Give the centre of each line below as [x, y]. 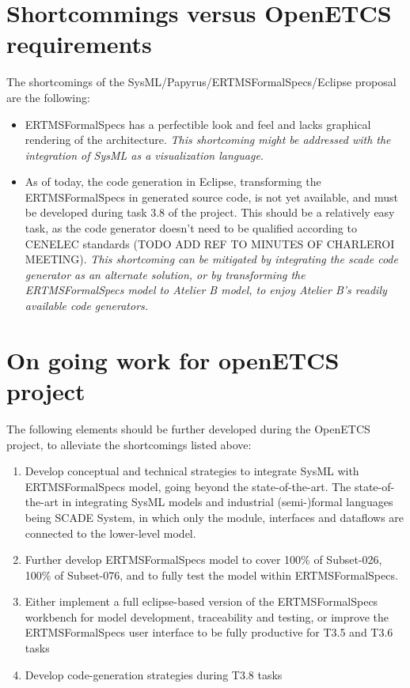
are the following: [48, 97]
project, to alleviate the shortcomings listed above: [129, 444]
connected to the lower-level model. [110, 533]
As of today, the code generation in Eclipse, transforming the [173, 181]
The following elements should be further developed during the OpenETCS [188, 428]
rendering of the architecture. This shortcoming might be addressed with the [208, 140]
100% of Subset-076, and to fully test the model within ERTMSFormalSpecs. [211, 575]
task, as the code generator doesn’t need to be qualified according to [191, 228]
